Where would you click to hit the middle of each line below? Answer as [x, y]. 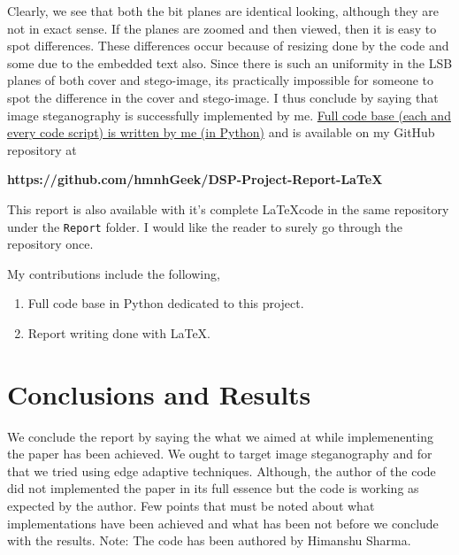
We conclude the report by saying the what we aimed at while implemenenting [220, 436]
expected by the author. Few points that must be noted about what [191, 506]
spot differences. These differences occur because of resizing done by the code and [228, 46]
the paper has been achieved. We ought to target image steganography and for [220, 454]
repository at [42, 149]
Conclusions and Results [159, 393]
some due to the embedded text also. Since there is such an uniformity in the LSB [230, 62]
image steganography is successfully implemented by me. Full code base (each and [229, 115]
